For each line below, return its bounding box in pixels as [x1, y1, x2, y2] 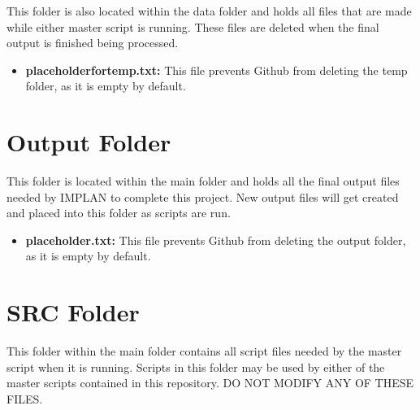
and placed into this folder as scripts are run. [6, 204, 231, 221]
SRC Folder [6, 295, 140, 329]
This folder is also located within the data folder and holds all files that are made [6, 2, 412, 19]
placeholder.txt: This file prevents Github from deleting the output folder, [25, 231, 406, 248]
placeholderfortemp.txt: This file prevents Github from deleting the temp [25, 61, 408, 78]
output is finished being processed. [6, 34, 179, 51]
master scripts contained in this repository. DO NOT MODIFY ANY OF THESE [6, 374, 414, 391]
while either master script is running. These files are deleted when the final [6, 18, 379, 35]
